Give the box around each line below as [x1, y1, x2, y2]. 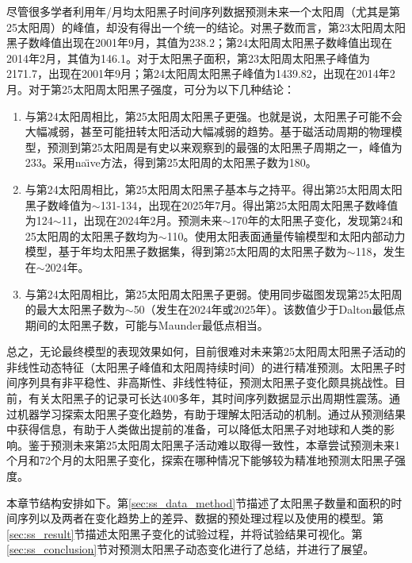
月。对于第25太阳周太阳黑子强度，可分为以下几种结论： [6, 80, 295, 97]
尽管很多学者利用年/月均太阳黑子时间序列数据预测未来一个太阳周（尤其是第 [6, 3, 400, 19]
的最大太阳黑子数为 [25, 301, 125, 318]
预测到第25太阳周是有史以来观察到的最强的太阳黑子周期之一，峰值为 [47, 138, 402, 155]
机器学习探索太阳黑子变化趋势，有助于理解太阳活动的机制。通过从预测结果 [17, 405, 406, 422]
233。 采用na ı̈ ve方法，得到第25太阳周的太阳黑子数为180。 [25, 154, 317, 171]
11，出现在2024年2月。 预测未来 [61, 212, 223, 229]
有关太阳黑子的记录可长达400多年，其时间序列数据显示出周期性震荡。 [28, 390, 389, 407]
